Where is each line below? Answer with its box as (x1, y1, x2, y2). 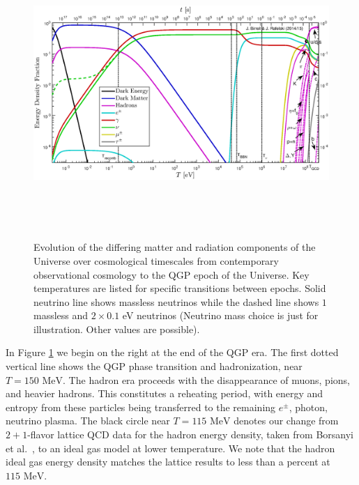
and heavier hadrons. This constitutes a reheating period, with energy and (6, 386, 323, 401)
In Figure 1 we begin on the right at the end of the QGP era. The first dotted (6, 345, 339, 360)
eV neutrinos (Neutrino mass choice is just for (122, 308, 319, 323)
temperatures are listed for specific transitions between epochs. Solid (33, 281, 326, 295)
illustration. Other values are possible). (33, 321, 200, 336)
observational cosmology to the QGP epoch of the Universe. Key (33, 267, 310, 282)
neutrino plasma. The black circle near (6, 413, 170, 428)
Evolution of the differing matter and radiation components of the (33, 240, 316, 254)
